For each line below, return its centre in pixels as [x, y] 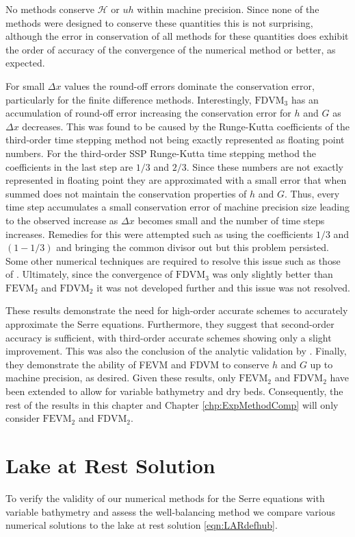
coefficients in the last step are [69, 166]
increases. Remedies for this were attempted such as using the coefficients [159, 234]
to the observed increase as [62, 220]
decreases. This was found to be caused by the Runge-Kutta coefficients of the [186, 126]
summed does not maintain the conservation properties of [126, 193]
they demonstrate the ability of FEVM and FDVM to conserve [137, 364]
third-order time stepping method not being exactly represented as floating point [175, 140]
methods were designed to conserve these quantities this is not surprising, [159, 22]
